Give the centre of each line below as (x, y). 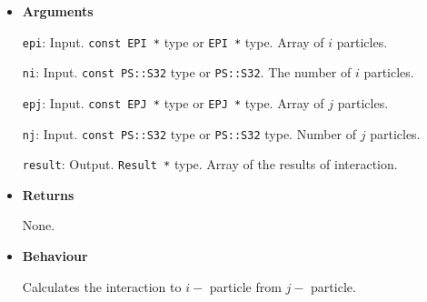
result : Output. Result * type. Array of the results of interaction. (210, 164)
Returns (48, 194)
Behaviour (55, 256)
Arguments (58, 11)
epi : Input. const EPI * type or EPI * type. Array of (173, 41)
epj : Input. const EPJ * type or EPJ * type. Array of (173, 102)
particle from (245, 286)
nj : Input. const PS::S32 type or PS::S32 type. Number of (189, 133)
